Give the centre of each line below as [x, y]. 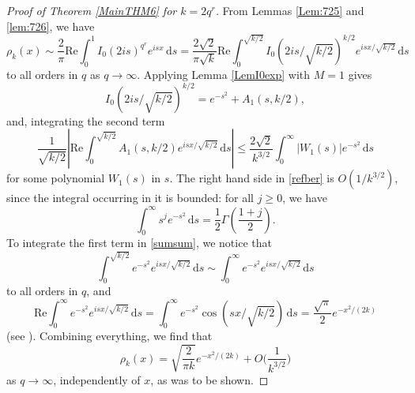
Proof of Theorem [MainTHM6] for [92, 10]
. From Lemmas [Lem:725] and [290, 10]
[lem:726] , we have [51, 26]
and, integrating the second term [86, 120]
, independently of [97, 379]
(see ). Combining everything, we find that [109, 336]
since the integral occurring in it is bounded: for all [130, 198]
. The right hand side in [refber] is [252, 178]
